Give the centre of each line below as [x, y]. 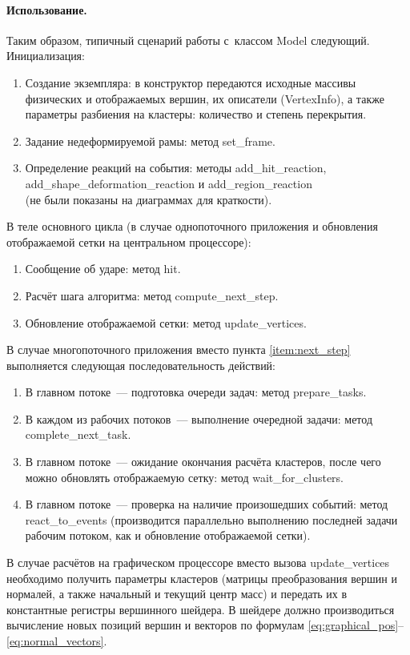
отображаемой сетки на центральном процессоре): [129, 241]
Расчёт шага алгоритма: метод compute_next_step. [152, 295]
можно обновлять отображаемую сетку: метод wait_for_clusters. [184, 477]
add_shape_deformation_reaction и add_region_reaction [169, 183]
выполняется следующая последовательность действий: [141, 365]
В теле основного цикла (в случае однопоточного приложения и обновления [193, 226]
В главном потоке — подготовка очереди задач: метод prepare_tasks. [196, 392]
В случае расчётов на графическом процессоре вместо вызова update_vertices [198, 563]
